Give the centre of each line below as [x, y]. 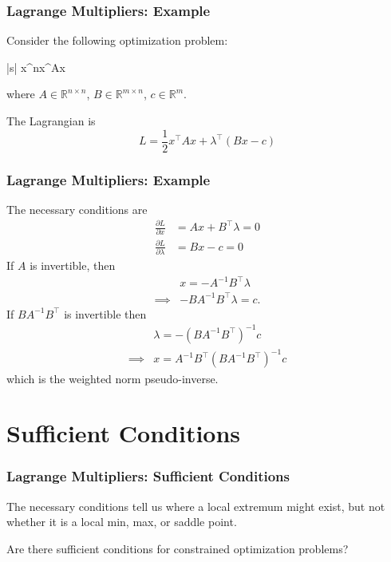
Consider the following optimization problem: [117, 40]
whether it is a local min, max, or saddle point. [122, 522]
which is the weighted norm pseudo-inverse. [113, 378]
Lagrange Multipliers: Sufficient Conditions [148, 476]
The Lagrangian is [51, 121]
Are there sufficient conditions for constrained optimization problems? [178, 548]
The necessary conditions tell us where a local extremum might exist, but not [196, 506]
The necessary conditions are [77, 209]
